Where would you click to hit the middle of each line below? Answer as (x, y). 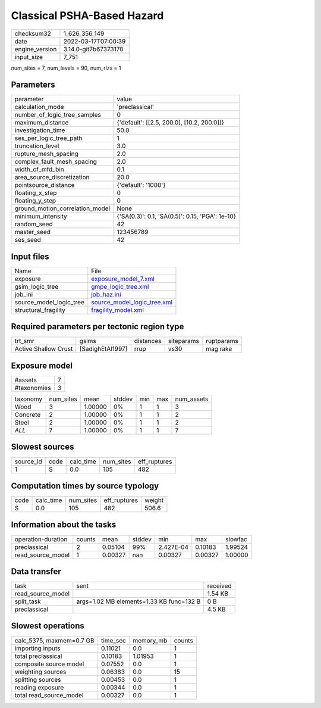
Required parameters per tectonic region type (97, 327)
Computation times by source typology (85, 486)
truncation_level (37, 146)
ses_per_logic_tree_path (48, 138)
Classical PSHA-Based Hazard (87, 15)
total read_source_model (49, 695)
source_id (28, 461)
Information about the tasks (64, 525)
